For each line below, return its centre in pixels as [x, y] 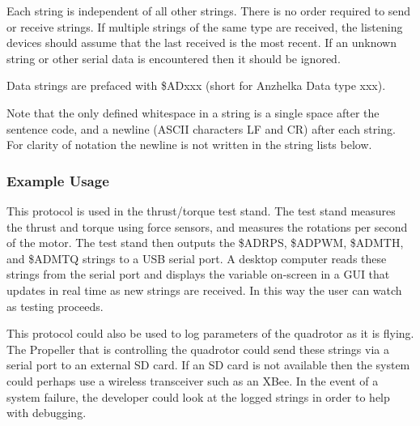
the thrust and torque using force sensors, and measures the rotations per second [207, 226]
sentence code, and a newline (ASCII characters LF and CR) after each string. [201, 128]
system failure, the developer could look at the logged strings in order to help [198, 396]
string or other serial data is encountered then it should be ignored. [174, 58]
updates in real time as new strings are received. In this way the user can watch [204, 290]
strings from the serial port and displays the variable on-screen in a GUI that [198, 274]
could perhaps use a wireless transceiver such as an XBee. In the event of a [193, 380]
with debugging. [47, 413]
